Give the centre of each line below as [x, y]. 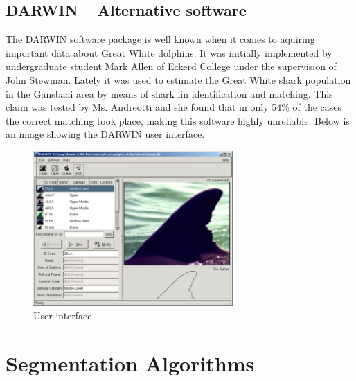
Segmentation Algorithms [130, 363]
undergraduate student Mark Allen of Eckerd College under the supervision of [171, 66]
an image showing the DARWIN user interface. [105, 134]
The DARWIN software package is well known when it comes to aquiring [160, 39]
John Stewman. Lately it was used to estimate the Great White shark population [178, 79]
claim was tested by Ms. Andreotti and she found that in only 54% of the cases [174, 107]
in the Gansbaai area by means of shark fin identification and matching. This [169, 93]
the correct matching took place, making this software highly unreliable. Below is [178, 120]
